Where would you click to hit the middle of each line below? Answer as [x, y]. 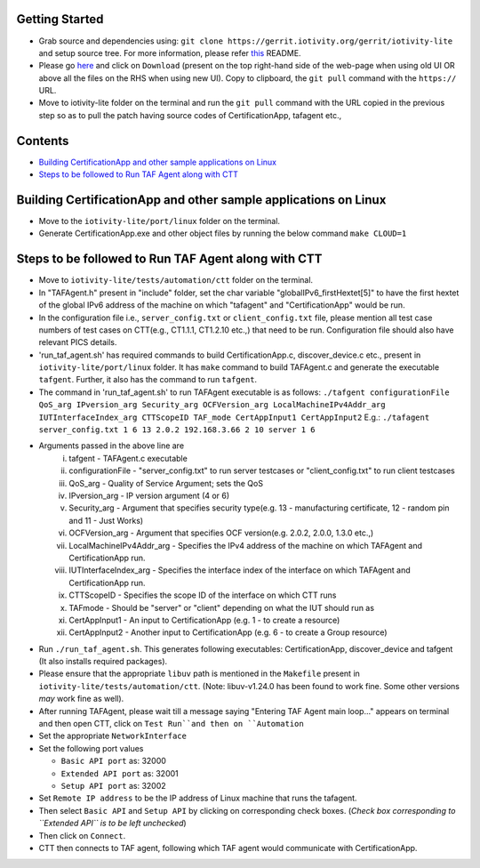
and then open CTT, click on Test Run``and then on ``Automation [171, 724]
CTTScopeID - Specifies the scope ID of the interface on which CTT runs [203, 595]
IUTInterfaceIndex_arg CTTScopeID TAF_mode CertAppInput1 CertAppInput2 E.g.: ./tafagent [234, 417]
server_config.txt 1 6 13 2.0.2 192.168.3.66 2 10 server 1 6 [177, 430]
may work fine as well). [81, 699]
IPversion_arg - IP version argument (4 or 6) [149, 495]
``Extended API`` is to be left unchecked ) [112, 824]
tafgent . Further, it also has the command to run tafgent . [148, 380]
